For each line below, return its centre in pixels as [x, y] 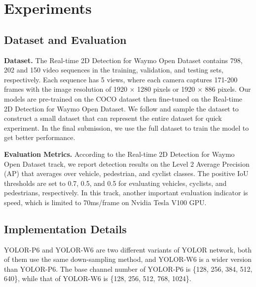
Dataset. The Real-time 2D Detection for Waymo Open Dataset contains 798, [123, 60]
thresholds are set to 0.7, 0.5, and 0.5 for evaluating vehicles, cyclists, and [115, 183]
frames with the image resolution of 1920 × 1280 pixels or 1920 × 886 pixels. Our [128, 89]
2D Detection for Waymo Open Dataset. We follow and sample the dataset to [121, 108]
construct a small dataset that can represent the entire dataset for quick [113, 118]
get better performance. [40, 137]
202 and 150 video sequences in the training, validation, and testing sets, [114, 70]
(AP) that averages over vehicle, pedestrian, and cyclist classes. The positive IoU [126, 173]
